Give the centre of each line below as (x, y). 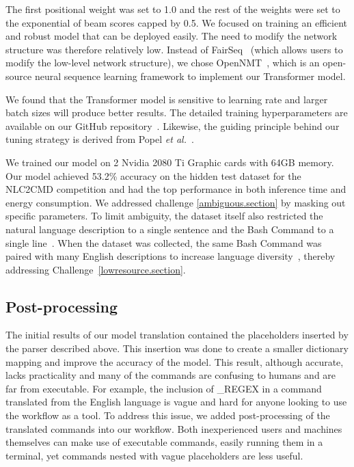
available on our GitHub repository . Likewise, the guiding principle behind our (173, 125)
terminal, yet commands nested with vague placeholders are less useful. (154, 455)
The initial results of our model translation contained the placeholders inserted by (177, 335)
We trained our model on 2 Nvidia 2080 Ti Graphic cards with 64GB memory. (170, 162)
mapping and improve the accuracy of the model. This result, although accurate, (175, 361)
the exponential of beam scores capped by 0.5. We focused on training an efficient (177, 22)
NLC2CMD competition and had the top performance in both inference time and (176, 189)
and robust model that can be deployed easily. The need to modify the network (172, 36)
